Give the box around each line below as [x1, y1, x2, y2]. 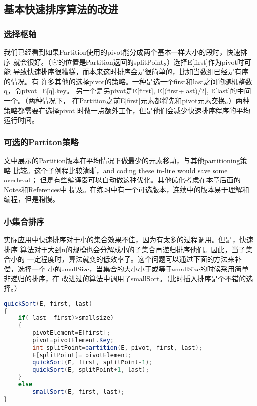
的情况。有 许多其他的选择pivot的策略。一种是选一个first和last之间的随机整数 [4, 76, 252, 86]
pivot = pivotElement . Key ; [32, 337, 114, 344]
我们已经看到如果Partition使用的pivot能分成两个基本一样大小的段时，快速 [4, 47, 241, 57]
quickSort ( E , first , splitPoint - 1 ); [32, 359, 153, 366]
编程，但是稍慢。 [4, 194, 59, 204]
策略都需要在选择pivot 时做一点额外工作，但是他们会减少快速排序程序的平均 [4, 105, 250, 115]
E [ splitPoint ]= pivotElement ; [32, 351, 131, 359]
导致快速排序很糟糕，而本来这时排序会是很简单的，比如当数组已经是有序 [13, 66, 249, 77]
